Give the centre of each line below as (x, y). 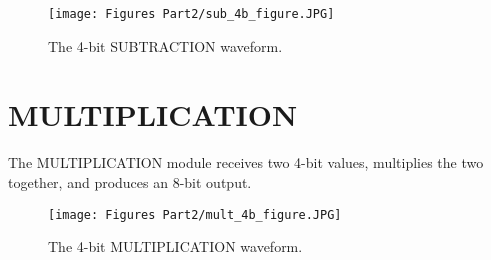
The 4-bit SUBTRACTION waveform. (165, 45)
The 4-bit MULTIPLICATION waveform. (175, 246)
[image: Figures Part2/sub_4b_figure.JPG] (191, 14)
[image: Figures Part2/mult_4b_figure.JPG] (195, 214)
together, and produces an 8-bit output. (130, 181)
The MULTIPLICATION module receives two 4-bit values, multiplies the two (246, 162)
